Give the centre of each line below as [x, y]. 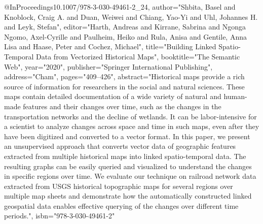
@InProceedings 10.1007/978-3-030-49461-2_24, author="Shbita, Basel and [120, 7]
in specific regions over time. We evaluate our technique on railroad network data [130, 176]
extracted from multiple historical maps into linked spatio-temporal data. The [125, 156]
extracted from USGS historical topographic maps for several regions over [119, 186]
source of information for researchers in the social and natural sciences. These [124, 86]
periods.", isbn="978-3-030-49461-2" [60, 216]
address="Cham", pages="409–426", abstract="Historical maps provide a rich [124, 76]
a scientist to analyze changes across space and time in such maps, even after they [132, 126]
